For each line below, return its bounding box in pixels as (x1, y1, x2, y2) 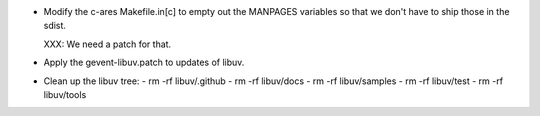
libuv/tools (43, 88, 87, 100)
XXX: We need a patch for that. (43, 38, 172, 50)
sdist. (43, 20, 67, 32)
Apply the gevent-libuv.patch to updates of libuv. (43, 56, 245, 69)
